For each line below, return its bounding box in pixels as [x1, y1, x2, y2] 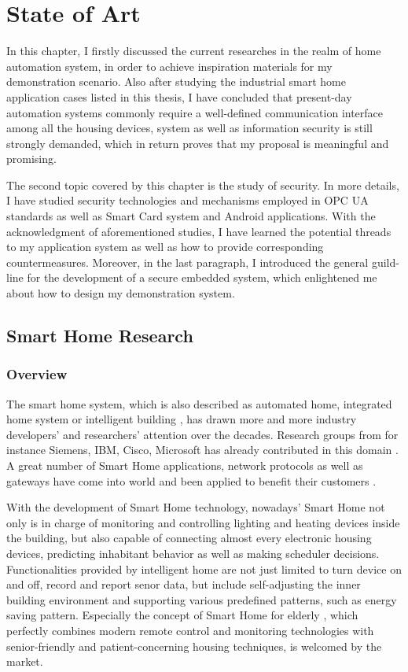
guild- [371, 253, 399, 270]
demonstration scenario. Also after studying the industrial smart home [6, 73, 346, 90]
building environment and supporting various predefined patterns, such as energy [6, 591, 397, 607]
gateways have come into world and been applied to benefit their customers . [6, 472, 377, 489]
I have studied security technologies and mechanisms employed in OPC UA [6, 192, 369, 209]
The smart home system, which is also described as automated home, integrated [6, 395, 392, 412]
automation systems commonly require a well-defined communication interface [6, 104, 384, 120]
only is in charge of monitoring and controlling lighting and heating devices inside [6, 514, 400, 530]
